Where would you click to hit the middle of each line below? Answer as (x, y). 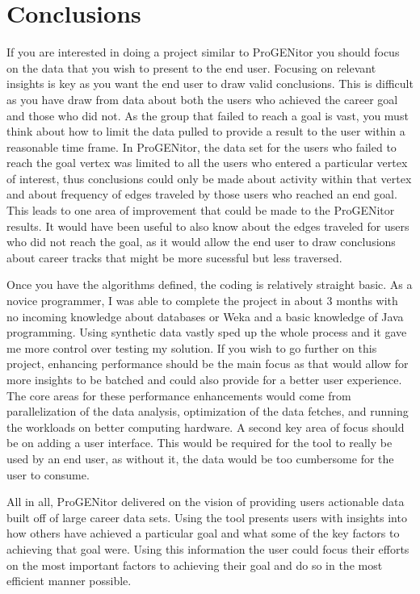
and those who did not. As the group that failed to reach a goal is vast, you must (208, 115)
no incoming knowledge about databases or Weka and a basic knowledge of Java (205, 316)
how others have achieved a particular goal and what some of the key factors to (203, 533)
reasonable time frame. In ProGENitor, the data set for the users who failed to (202, 146)
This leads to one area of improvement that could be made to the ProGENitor (201, 210)
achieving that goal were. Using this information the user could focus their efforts (208, 548)
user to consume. (48, 474)
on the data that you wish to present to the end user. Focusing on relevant (191, 67)
